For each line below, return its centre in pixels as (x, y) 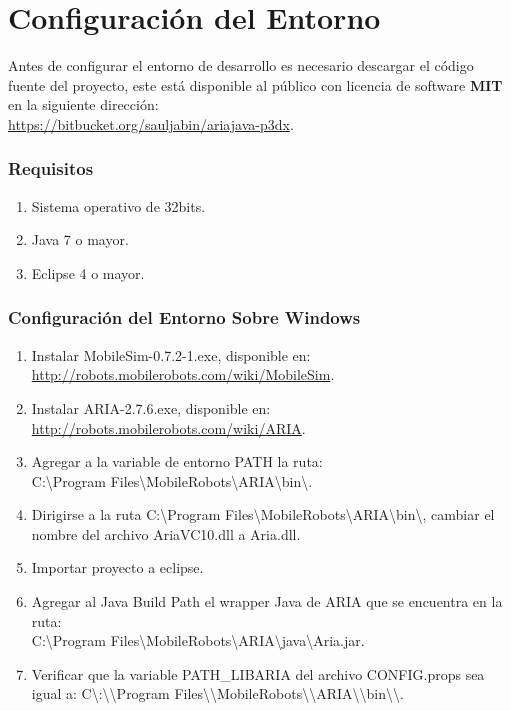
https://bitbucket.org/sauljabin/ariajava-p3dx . (151, 123)
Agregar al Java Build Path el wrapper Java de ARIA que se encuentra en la (267, 601)
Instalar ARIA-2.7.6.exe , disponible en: (151, 407)
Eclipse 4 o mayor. (88, 272)
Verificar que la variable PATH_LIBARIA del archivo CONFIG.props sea (258, 673)
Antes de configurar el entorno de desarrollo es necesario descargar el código (241, 65)
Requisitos (51, 168)
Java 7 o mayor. (80, 239)
